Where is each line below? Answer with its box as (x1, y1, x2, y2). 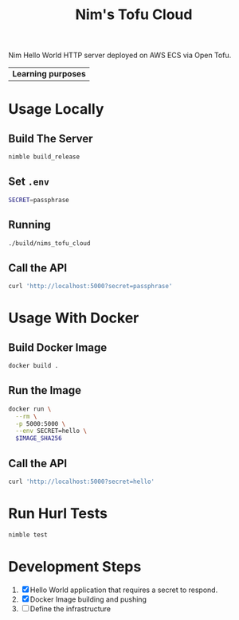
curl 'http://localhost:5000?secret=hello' (8, 478, 155, 485)
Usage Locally (8, 100, 104, 119)
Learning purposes (12, 68, 86, 80)
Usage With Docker (8, 309, 139, 327)
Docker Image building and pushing (29, 595, 147, 604)
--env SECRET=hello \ (15, 427, 88, 435)
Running (8, 218, 52, 232)
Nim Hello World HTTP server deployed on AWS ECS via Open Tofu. (8, 50, 232, 60)
